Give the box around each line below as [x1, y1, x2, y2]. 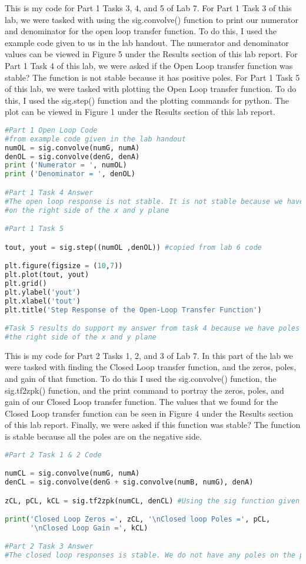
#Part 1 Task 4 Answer [5, 188, 94, 197]
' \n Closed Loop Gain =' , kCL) [29, 523, 148, 532]
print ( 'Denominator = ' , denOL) [5, 170, 135, 179]
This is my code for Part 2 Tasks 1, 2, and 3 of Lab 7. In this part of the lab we [5, 349, 293, 361]
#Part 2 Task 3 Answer [5, 542, 94, 551]
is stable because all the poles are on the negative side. [5, 430, 202, 442]
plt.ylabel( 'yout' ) [5, 288, 81, 296]
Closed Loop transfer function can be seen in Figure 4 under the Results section [5, 407, 294, 419]
